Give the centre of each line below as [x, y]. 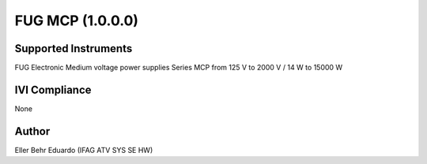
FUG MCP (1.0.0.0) [76, 20]
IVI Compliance [53, 89]
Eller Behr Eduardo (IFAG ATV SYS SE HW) [84, 150]
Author [32, 131]
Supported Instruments [74, 48]
